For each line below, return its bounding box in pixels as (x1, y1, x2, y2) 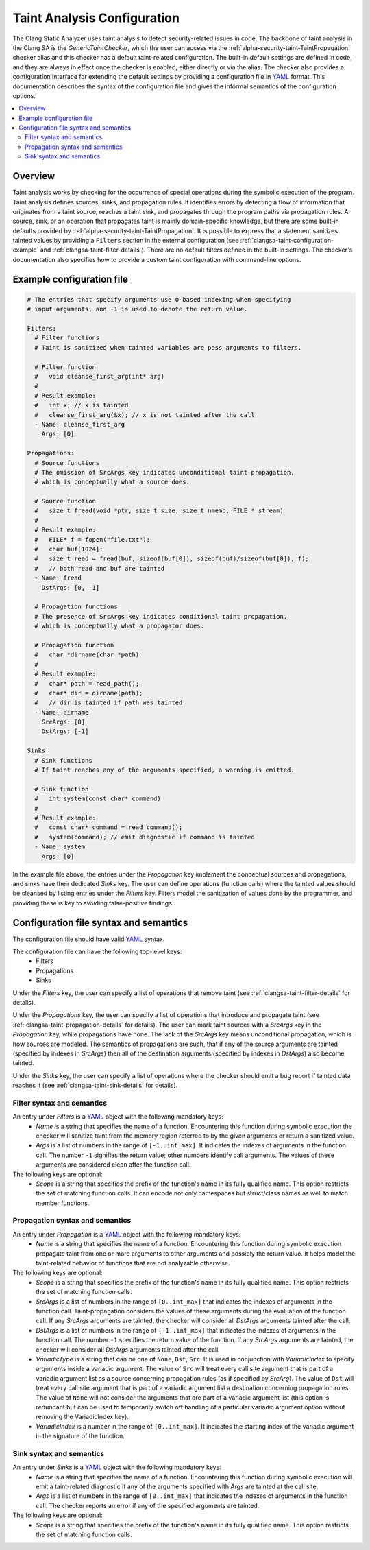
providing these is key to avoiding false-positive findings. (12, 898, 174, 907)
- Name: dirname (34, 708, 89, 716)
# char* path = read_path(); (34, 680, 140, 687)
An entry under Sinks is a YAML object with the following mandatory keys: (12, 1463, 222, 1471)
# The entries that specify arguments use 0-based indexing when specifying (27, 296, 291, 303)
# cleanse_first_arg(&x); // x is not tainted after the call (34, 411, 255, 418)
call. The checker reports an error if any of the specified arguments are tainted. (36, 1501, 260, 1510)
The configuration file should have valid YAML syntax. (12, 935, 165, 943)
